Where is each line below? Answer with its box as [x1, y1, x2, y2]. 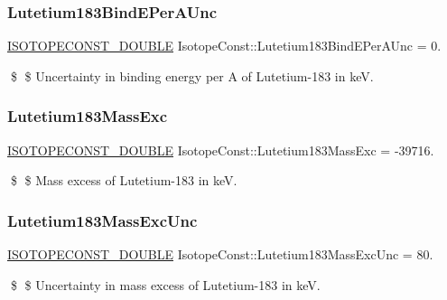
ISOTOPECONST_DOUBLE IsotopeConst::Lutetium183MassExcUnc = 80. [7, 245, 433, 264]
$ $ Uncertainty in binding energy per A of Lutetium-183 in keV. [10, 66, 374, 85]
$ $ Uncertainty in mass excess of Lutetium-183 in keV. [10, 275, 321, 294]
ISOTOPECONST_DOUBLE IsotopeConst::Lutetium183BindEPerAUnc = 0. [7, 36, 442, 55]
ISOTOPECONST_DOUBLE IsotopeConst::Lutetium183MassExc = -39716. [7, 140, 434, 159]
